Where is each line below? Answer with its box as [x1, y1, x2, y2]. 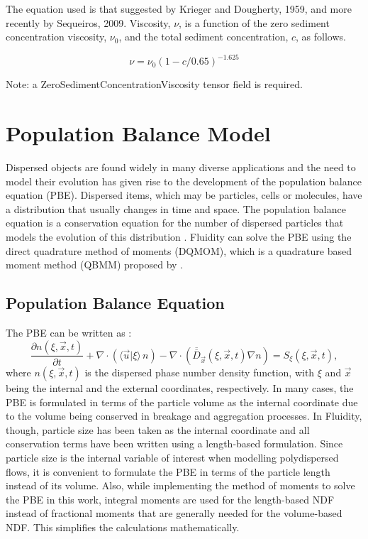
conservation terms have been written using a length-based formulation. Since [6, 436, 343, 451]
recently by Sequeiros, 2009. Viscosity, [6, 15, 171, 30]
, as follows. [296, 29, 346, 44]
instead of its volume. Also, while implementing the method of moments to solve [6, 478, 355, 493]
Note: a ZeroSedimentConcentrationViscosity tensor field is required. [6, 77, 303, 92]
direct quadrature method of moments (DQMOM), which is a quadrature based [6, 243, 352, 258]
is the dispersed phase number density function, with [84, 364, 315, 379]
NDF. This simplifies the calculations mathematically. [6, 519, 240, 534]
